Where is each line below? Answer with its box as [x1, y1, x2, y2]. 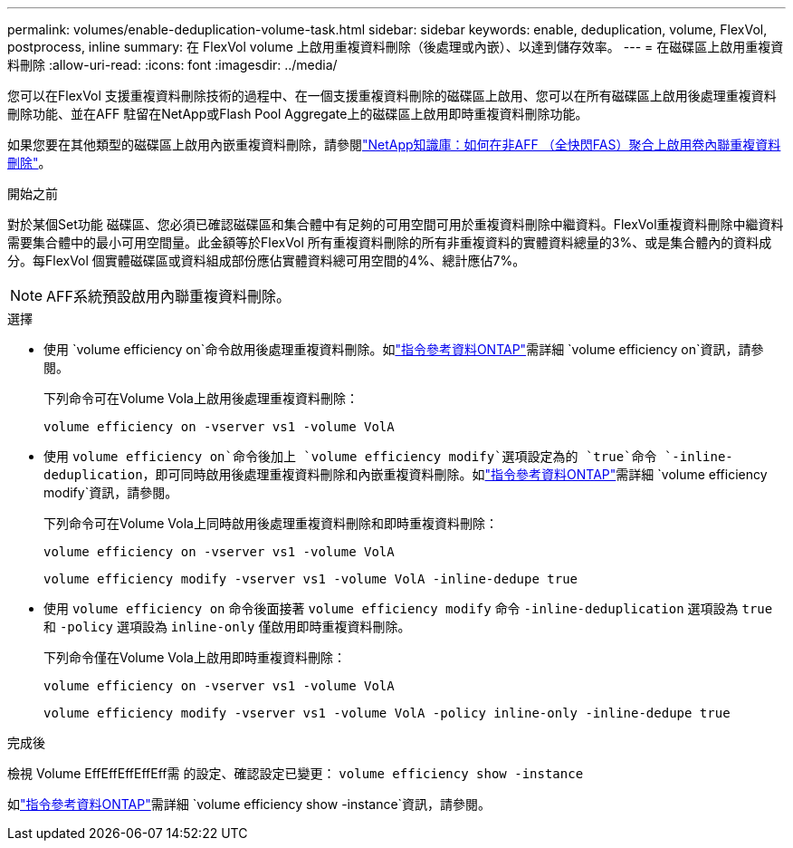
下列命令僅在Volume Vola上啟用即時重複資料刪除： [43, 650, 346, 665]
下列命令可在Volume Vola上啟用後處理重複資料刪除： [43, 390, 358, 406]
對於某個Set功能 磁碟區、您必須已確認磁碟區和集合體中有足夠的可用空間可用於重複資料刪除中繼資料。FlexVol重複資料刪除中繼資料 [7, 217, 784, 232]
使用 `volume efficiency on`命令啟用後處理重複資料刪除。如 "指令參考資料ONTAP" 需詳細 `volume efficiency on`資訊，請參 [43, 342, 764, 357]
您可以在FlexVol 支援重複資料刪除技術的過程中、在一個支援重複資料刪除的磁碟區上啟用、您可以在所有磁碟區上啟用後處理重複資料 [7, 88, 777, 103]
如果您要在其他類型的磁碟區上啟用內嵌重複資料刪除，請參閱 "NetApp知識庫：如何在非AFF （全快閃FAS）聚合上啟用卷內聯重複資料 [7, 137, 781, 152]
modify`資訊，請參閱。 [43, 485, 178, 500]
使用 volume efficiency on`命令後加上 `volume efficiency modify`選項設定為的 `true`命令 [43, 448, 657, 464]
